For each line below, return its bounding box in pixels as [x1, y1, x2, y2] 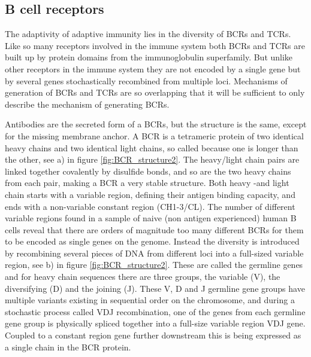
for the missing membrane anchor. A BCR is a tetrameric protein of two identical [5, 129, 304, 142]
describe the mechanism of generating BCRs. [5, 97, 170, 110]
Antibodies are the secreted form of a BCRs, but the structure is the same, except [5, 118, 307, 130]
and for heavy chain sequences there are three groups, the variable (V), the [5, 270, 280, 283]
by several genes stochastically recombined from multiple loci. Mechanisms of [5, 74, 288, 87]
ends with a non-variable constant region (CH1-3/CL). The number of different [5, 200, 295, 212]
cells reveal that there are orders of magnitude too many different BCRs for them [5, 223, 304, 236]
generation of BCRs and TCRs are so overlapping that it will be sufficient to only [5, 86, 305, 99]
